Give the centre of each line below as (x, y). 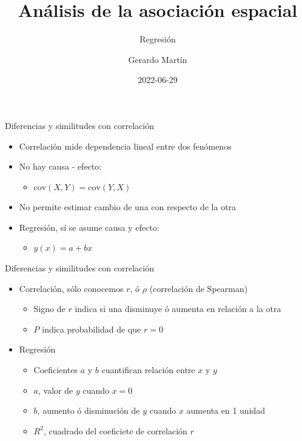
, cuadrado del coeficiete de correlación (115, 430)
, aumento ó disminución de (89, 410)
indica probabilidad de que (92, 329)
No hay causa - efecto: (60, 166)
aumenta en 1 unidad (226, 410)
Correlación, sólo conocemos (71, 288)
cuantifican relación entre (148, 370)
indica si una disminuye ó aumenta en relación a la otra (178, 309)
